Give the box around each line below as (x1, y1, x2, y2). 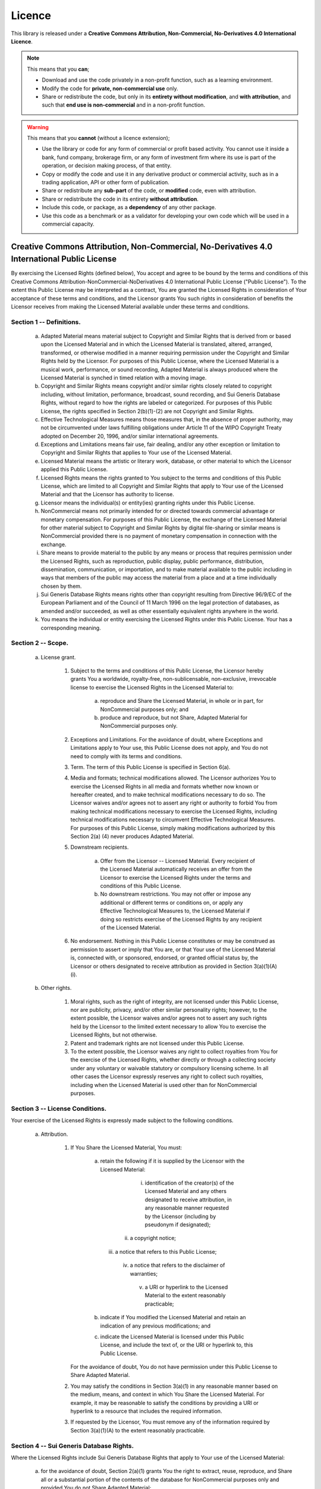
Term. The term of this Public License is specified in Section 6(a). (70, 763, 231, 771)
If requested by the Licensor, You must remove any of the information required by (70, 1418, 270, 1426)
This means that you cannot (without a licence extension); (27, 135, 170, 142)
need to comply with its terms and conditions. (70, 752, 182, 759)
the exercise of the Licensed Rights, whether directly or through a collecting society (70, 1056, 276, 1063)
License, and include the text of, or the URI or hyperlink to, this (100, 1341, 253, 1348)
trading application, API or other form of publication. (42, 179, 169, 186)
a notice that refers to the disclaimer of (130, 1261, 225, 1269)
